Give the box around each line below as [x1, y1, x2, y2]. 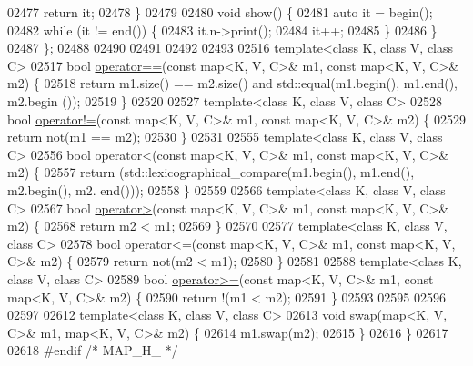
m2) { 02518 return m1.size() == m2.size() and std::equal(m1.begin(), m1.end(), [7, 74, 458, 93]
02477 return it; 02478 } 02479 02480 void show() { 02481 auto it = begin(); [7, 3, 433, 21]
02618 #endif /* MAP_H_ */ [7, 341, 178, 360]
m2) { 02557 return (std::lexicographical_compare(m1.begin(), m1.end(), [7, 163, 415, 182]
